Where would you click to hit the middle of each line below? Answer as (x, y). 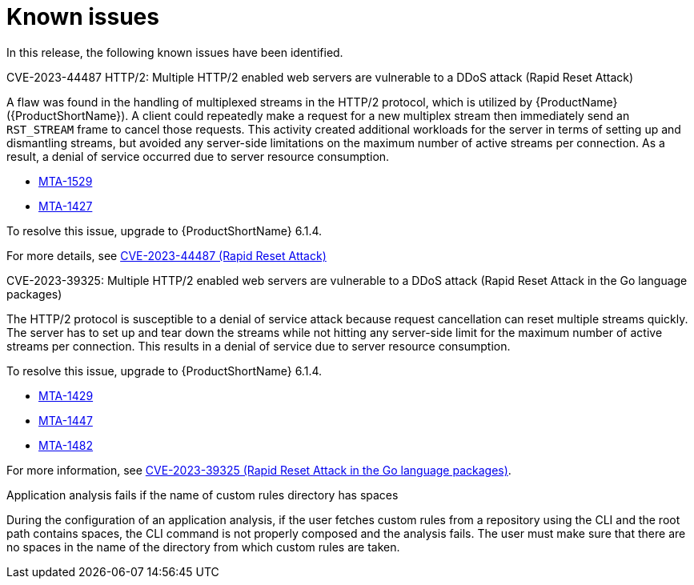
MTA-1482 (66, 445)
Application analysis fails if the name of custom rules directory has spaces (203, 495)
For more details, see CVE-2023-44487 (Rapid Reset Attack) (166, 255)
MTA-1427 (66, 206)
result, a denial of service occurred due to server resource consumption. (198, 156)
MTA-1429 (66, 395)
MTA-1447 (66, 420)
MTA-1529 (66, 181)
